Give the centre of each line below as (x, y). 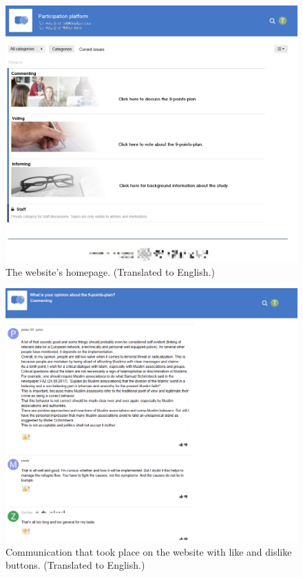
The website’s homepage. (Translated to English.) (110, 271)
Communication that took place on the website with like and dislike (149, 551)
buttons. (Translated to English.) (75, 565)
